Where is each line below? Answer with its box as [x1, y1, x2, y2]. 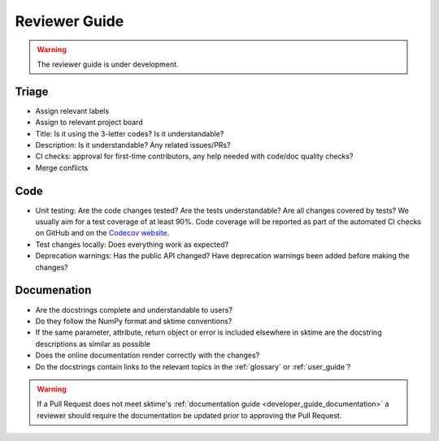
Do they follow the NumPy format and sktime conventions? [35, 316, 233, 326]
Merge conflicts [35, 162, 89, 172]
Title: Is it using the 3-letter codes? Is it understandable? [35, 128, 224, 138]
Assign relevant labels [35, 106, 110, 115]
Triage [15, 84, 49, 98]
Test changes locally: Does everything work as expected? [35, 240, 229, 249]
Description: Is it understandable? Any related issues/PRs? [35, 141, 231, 150]
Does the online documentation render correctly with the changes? [35, 350, 260, 361]
